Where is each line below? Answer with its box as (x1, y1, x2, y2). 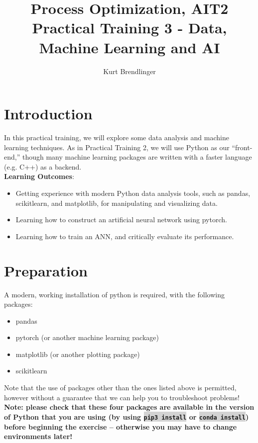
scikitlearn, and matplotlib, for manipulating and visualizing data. (15, 197, 218, 208)
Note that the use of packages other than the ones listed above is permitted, (4, 382, 237, 393)
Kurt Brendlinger (103, 66, 156, 76)
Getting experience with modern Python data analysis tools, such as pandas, (15, 188, 251, 198)
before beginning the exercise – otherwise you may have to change (4, 421, 237, 432)
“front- (232, 142, 253, 152)
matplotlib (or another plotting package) (15, 349, 140, 359)
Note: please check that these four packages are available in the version (4, 402, 255, 412)
